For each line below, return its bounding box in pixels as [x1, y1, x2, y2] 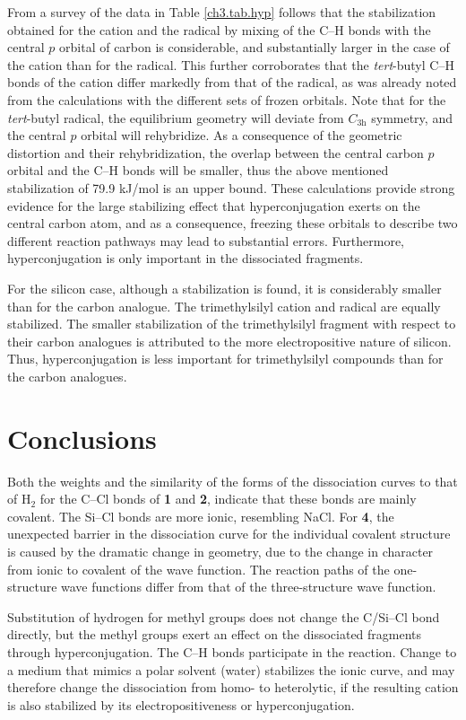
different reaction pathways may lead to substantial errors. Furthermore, [7, 231, 404, 250]
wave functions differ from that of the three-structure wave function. [61, 577, 436, 596]
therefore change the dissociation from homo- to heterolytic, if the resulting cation [7, 678, 459, 697]
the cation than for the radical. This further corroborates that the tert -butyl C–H [7, 55, 454, 74]
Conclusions [7, 419, 157, 456]
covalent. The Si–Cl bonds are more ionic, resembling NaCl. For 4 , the [7, 506, 394, 525]
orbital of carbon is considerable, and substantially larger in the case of [59, 38, 450, 57]
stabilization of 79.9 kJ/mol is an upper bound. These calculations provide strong [7, 178, 455, 197]
